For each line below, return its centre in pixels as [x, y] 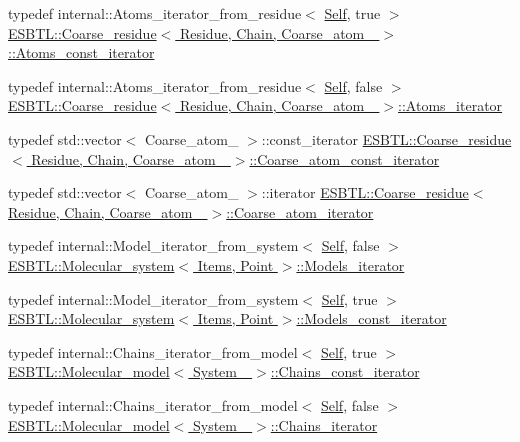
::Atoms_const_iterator [81, 52]
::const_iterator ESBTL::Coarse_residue [386, 138]
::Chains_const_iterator [345, 371]
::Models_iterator [350, 264]
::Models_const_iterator [371, 318]
